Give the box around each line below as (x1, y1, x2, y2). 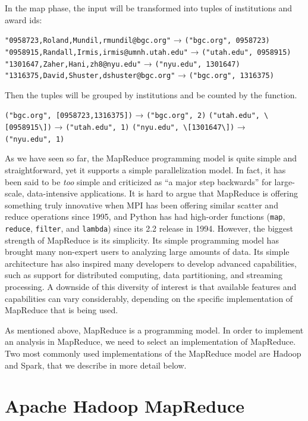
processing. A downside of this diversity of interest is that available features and (5, 280, 297, 293)
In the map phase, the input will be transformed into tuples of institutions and (5, 2, 293, 14)
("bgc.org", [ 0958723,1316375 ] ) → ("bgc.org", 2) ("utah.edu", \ (5, 108, 269, 121)
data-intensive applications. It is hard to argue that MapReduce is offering (27, 187, 298, 199)
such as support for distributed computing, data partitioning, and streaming (5, 269, 282, 281)
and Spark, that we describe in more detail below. (5, 358, 187, 371)
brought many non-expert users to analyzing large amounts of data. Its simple (5, 245, 290, 258)
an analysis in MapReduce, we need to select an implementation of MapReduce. (5, 335, 296, 348)
